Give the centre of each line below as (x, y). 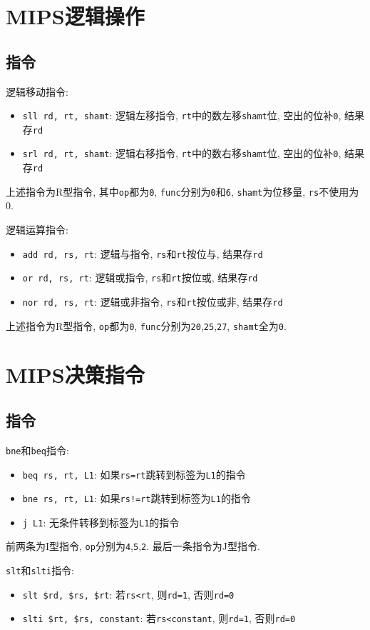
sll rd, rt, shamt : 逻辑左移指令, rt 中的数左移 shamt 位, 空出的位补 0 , (182, 115)
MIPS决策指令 (75, 375)
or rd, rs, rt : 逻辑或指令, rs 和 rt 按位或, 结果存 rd (140, 277)
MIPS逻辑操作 (75, 16)
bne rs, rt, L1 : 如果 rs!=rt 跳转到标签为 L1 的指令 (137, 498)
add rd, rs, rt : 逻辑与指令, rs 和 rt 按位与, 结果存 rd (143, 253)
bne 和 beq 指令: (37, 450)
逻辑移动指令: (37, 91)
